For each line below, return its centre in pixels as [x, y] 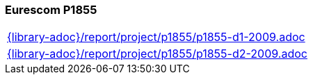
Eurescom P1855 [51, 10]
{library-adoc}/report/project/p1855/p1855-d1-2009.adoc [156, 37]
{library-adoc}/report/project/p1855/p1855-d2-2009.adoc [157, 54]
